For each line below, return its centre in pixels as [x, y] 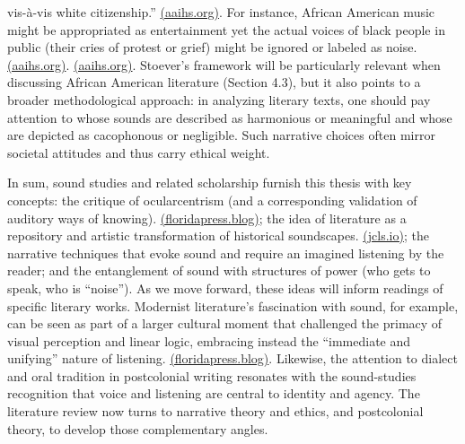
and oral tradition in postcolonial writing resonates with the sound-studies [212, 375]
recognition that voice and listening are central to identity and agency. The [214, 393]
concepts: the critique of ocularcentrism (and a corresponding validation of [212, 200]
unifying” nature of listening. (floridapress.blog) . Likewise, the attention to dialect [232, 358]
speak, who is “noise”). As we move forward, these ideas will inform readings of [225, 287]
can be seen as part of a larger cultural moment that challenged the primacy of [225, 323]
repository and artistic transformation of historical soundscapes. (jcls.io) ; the [218, 235]
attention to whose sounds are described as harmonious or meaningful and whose [230, 117]
